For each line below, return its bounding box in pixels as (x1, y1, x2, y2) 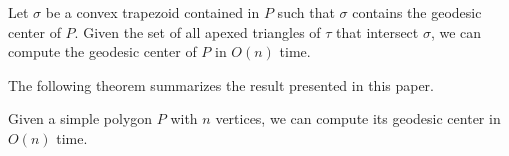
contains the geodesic (352, 2, 482, 22)
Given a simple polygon (8, 108, 153, 129)
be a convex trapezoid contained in (45, 2, 260, 22)
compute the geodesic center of (8, 41, 197, 62)
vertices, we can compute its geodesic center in (215, 108, 501, 129)
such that (277, 2, 335, 22)
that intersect (336, 21, 419, 42)
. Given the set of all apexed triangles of (74, 21, 321, 42)
